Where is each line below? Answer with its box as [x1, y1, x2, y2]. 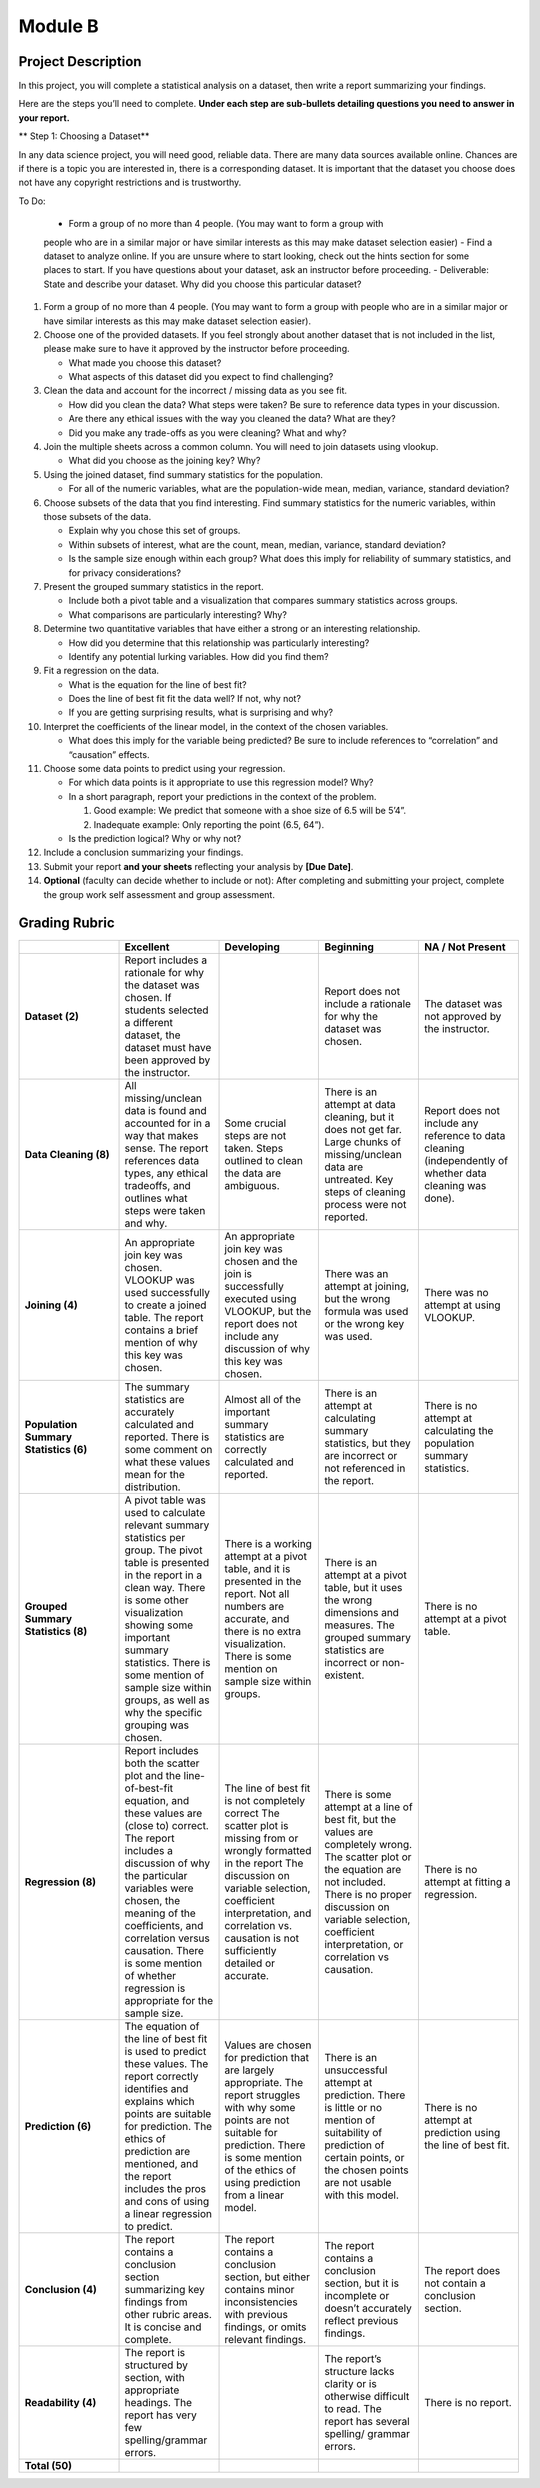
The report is [124, 2346, 185, 2360]
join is [224, 1267, 252, 1281]
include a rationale [324, 997, 412, 1011]
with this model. [324, 2188, 400, 2202]
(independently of [423, 1154, 509, 1168]
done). [423, 1191, 455, 1205]
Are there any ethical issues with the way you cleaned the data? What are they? [68, 413, 396, 425]
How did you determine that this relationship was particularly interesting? [68, 636, 370, 649]
